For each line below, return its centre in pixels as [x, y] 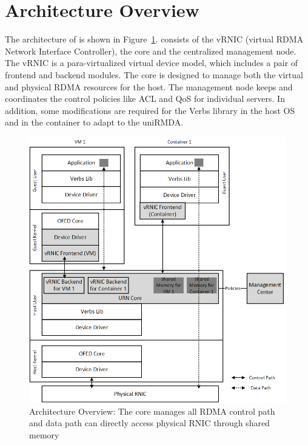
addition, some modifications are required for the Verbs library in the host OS [150, 110]
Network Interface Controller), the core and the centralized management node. [151, 51]
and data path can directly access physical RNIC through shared [149, 423]
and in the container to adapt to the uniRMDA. [94, 122]
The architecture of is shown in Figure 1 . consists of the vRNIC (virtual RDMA [154, 39]
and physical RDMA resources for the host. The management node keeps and [149, 86]
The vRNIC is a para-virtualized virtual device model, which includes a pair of [152, 63]
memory [44, 434]
